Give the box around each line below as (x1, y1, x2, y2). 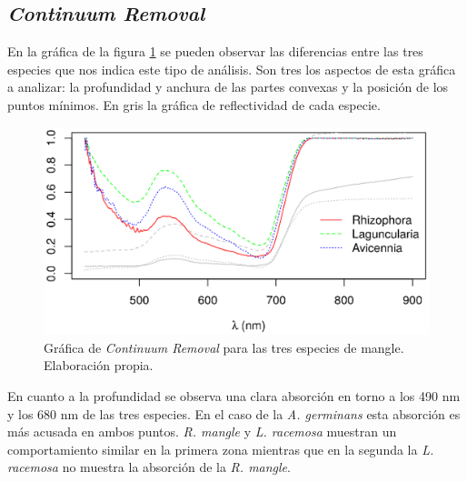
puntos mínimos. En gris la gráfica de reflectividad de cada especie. (7, 95, 381, 114)
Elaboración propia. (44, 356, 154, 375)
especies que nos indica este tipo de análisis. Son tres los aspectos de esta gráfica (7, 59, 456, 78)
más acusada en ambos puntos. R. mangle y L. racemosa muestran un (7, 422, 397, 441)
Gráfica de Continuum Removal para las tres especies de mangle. (44, 337, 404, 356)
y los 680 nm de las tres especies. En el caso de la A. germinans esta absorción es (7, 404, 461, 423)
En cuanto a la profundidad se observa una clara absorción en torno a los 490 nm (7, 386, 461, 405)
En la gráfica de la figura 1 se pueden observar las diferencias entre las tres (7, 42, 423, 61)
